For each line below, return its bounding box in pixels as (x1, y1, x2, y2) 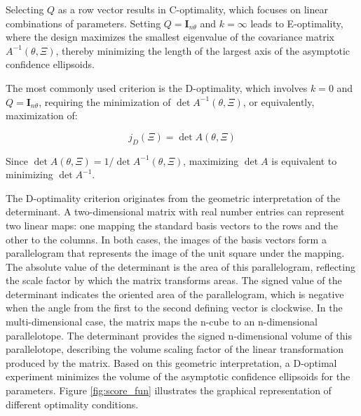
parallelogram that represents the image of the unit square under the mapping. (6, 246, 345, 260)
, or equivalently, (243, 94, 315, 109)
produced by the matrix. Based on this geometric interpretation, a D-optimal (6, 355, 337, 370)
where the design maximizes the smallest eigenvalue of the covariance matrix (6, 29, 334, 44)
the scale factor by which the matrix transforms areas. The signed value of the (6, 273, 342, 288)
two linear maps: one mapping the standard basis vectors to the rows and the (6, 217, 338, 232)
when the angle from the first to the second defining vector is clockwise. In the (6, 300, 343, 315)
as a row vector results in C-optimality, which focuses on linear (57, 2, 328, 16)
